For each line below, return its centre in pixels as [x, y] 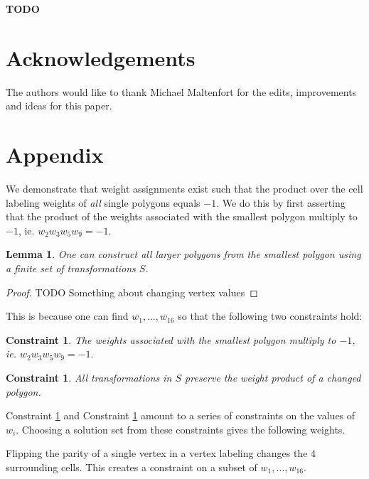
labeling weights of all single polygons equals [103, 202]
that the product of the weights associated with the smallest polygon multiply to [182, 216]
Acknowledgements [101, 57]
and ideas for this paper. [59, 106]
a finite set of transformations [71, 268]
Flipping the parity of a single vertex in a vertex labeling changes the [157, 453]
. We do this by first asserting [281, 202]
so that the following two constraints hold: [270, 316]
